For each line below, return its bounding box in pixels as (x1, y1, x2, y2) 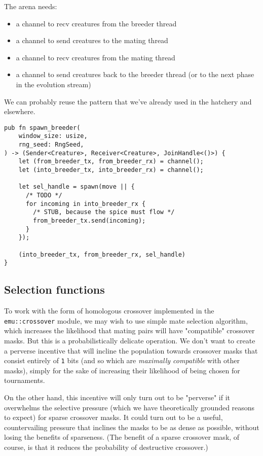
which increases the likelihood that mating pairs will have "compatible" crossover (4, 325, 255, 336)
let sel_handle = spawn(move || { (18, 183, 135, 191)
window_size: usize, (18, 132, 88, 140)
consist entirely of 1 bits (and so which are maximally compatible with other (4, 355, 240, 366)
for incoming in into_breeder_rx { (25, 200, 146, 207)
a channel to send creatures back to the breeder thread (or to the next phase (16, 69, 254, 80)
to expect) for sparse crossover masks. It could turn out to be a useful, (4, 412, 223, 423)
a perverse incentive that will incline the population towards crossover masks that (4, 345, 258, 356)
